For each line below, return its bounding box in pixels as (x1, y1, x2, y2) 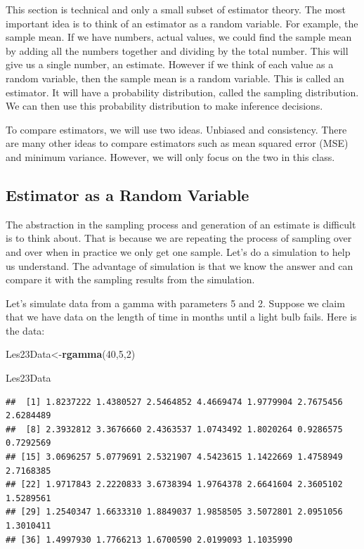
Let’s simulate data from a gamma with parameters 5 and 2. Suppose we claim (6, 295, 345, 310)
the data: (6, 323, 45, 337)
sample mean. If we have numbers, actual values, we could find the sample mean (6, 30, 352, 44)
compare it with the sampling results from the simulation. (6, 272, 255, 287)
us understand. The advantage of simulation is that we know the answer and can (6, 258, 353, 273)
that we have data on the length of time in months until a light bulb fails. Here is (6, 309, 357, 324)
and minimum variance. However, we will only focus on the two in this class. (6, 149, 335, 164)
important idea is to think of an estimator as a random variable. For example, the (6, 15, 358, 30)
